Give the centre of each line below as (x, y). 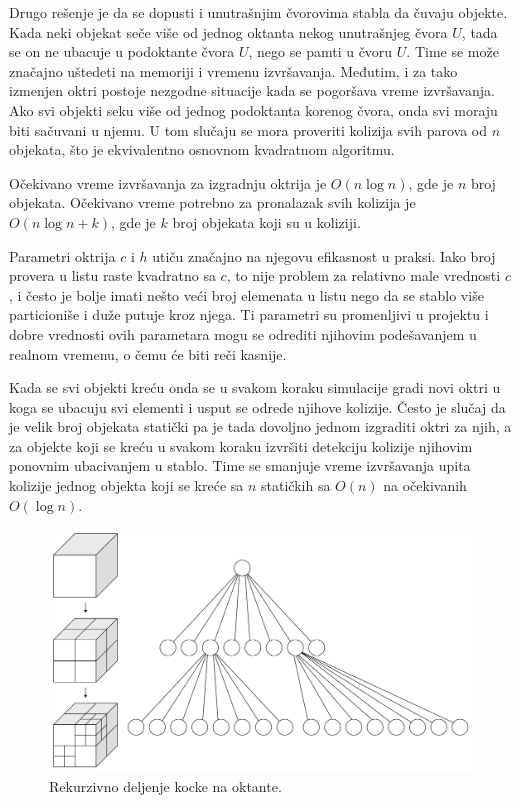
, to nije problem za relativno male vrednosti (363, 275)
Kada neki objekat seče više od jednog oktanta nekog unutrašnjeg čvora (228, 31)
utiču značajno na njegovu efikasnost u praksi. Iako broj (324, 255)
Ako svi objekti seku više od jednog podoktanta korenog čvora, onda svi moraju (253, 109)
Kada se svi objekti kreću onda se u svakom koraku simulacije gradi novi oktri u (255, 387)
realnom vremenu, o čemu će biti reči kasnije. (148, 353)
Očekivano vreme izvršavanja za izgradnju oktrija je (168, 182)
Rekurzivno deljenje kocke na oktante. (165, 785)
